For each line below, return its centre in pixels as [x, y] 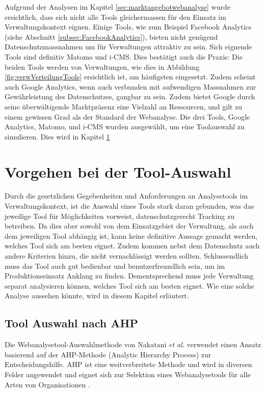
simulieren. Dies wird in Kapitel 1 [57, 136]
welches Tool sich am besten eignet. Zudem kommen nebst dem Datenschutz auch [132, 246]
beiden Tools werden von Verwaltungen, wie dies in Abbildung [102, 66]
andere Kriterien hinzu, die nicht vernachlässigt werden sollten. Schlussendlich [127, 256]
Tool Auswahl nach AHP [71, 323]
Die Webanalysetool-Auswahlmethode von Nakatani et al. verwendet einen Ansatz [133, 344]
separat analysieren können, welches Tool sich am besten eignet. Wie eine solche [130, 285]
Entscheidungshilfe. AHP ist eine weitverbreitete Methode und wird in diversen [128, 364]
